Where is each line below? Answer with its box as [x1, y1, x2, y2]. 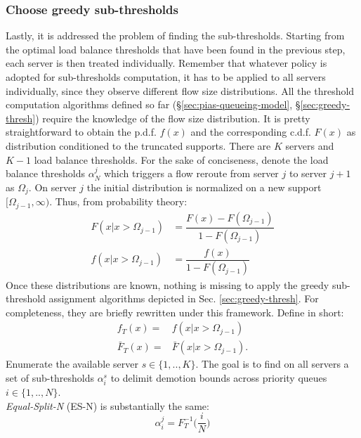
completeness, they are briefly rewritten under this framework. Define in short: [6, 304, 344, 319]
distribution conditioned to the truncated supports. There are [6, 138, 271, 153]
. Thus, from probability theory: [49, 194, 188, 209]
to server [289, 166, 327, 181]
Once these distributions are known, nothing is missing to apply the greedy [6, 277, 329, 292]
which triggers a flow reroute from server [103, 166, 279, 181]
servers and [285, 138, 334, 153]
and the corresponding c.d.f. [190, 124, 311, 139]
